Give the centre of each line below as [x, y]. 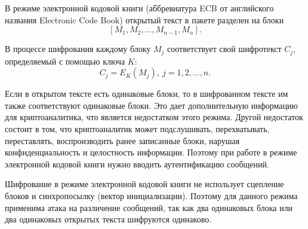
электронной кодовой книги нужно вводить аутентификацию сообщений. [137, 164]
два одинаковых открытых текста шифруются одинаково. [108, 219]
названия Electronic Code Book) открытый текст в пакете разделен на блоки [144, 19]
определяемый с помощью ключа [65, 61]
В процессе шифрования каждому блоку [78, 49]
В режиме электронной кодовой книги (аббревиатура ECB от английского [139, 8]
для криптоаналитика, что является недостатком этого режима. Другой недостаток [154, 117]
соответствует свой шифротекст [224, 49]
